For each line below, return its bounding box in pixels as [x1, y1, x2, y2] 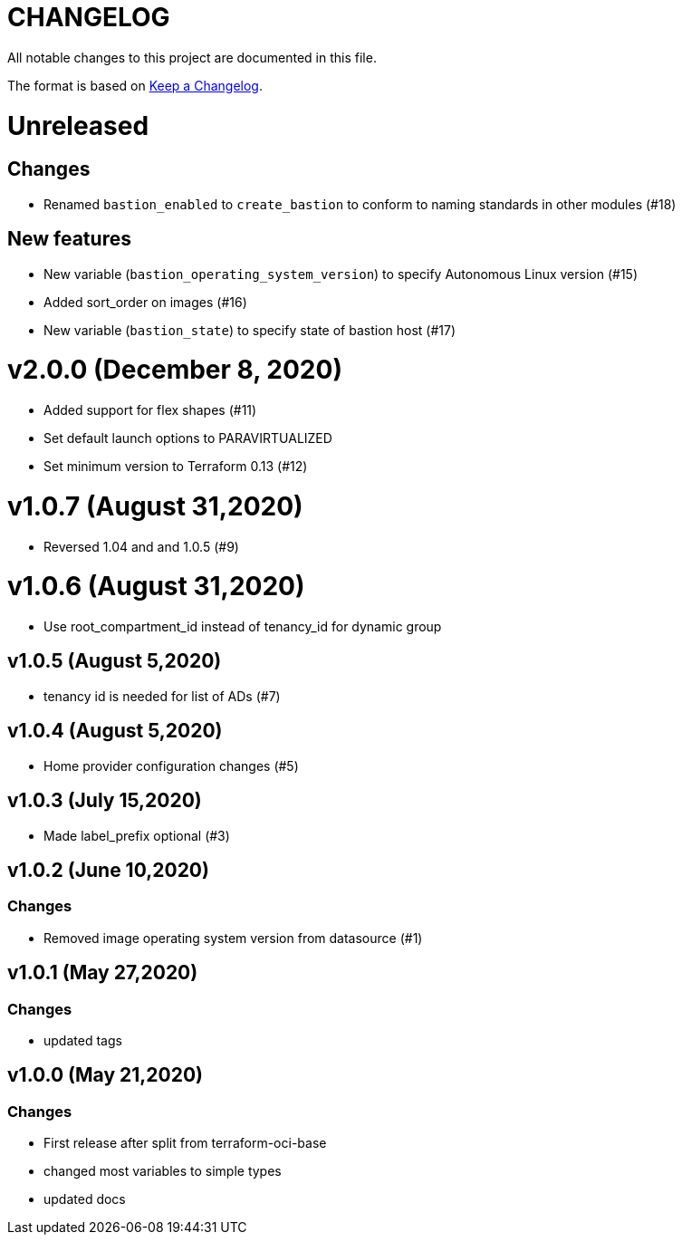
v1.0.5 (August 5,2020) [7, 650, 222, 673]
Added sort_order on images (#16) [43, 294, 247, 310]
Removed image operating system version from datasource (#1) [43, 929, 423, 946]
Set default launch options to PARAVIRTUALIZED [43, 430, 332, 447]
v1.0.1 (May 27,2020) [7, 961, 198, 985]
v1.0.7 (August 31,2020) [7, 490, 303, 522]
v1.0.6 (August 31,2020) [7, 571, 305, 602]
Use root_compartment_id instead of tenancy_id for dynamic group [43, 619, 442, 635]
